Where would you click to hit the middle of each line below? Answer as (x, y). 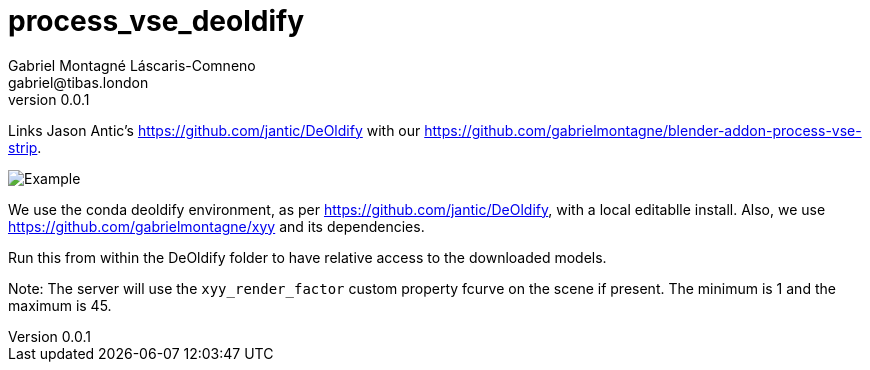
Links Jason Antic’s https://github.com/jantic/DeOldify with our (214, 130)
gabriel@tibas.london (78, 82)
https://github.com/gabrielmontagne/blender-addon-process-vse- (643, 130)
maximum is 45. (60, 305)
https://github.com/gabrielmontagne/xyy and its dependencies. (216, 226)
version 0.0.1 (49, 99)
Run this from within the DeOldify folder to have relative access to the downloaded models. (307, 257)
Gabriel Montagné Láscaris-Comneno (132, 65)
